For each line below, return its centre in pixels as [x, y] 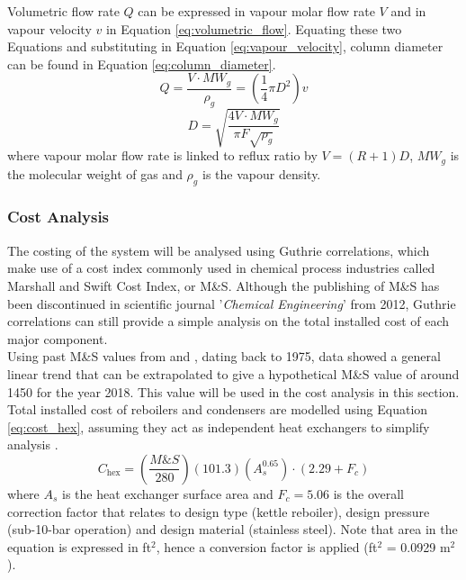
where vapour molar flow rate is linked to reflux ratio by [162, 155]
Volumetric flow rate [63, 11]
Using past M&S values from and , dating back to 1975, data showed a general [224, 356]
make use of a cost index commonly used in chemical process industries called [221, 268]
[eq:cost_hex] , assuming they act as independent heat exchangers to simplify [219, 426]
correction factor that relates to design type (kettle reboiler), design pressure [219, 511]
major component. [58, 338]
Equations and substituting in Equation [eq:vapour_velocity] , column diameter [225, 46]
